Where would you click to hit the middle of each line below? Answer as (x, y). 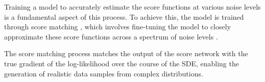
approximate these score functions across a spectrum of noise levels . (111, 36)
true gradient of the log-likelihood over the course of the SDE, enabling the (122, 63)
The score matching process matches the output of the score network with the (126, 53)
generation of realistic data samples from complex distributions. (104, 73)
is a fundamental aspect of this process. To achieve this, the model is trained (124, 16)
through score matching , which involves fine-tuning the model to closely (118, 27)
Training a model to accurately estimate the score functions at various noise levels (132, 7)
